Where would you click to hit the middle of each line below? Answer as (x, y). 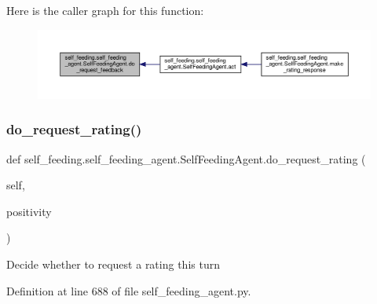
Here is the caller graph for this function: (105, 10)
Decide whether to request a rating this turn (113, 264)
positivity (29, 211)
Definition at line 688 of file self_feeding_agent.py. (129, 290)
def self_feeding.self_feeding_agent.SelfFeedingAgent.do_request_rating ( (186, 158)
